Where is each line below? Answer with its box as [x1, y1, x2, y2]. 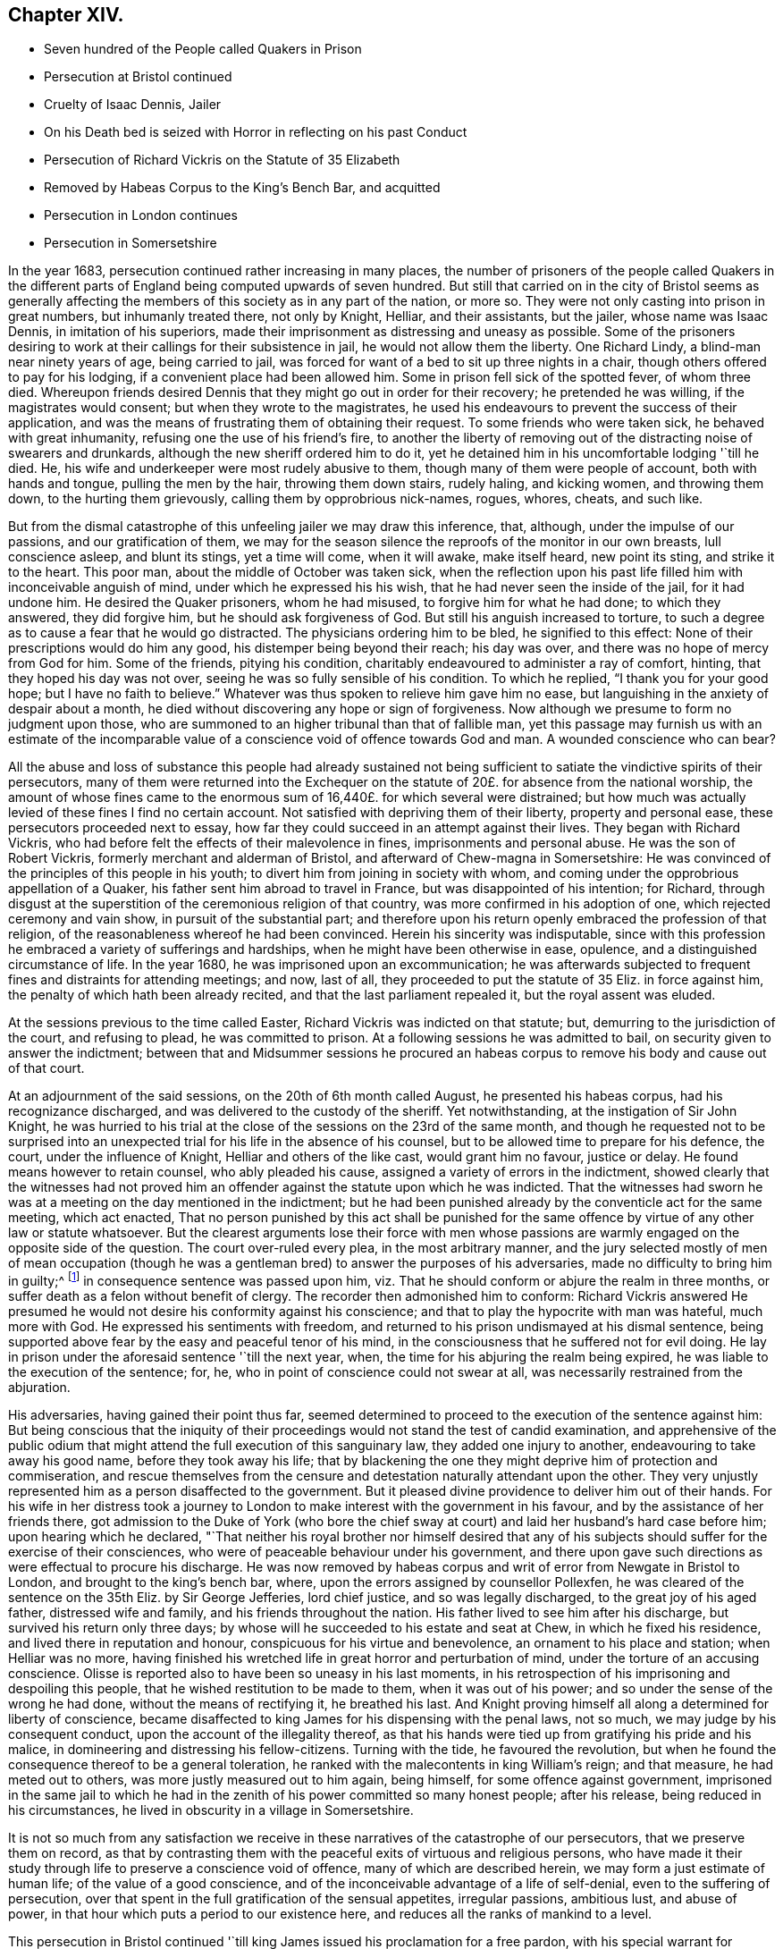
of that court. [8, 1060, 85, 1076]
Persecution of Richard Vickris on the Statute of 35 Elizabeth [44, 152, 400, 168]
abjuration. [8, 1379, 71, 1396]
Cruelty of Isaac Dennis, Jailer [44, 97, 222, 113]
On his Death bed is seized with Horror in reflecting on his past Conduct [44, 124, 467, 140]
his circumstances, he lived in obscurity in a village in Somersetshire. [8, 1802, 414, 1818]
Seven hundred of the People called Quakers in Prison [44, 41, 362, 57]
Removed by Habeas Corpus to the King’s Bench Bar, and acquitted [44, 180, 441, 196]
